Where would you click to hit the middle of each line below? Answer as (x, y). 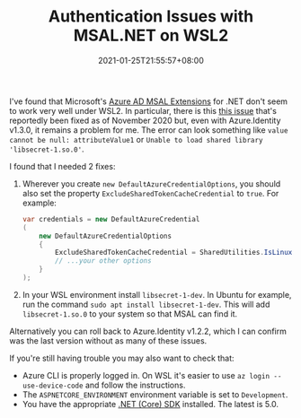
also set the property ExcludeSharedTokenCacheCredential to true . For (150, 193)
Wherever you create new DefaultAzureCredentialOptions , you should (151, 183)
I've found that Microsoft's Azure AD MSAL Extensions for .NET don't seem (149, 101)
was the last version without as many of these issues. (108, 340)
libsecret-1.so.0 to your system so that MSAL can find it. (130, 313)
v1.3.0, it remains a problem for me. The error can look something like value (149, 130)
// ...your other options (103, 261)
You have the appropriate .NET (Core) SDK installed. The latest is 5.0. (150, 404)
